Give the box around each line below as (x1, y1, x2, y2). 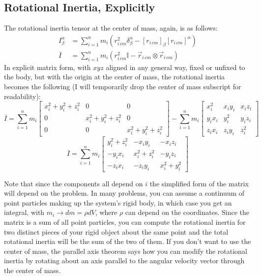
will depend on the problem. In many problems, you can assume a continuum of (4, 188, 245, 198)
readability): (4, 91, 41, 101)
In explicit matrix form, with (4, 62, 91, 72)
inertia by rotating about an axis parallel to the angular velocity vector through (4, 255, 245, 266)
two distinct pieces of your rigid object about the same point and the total (4, 226, 229, 237)
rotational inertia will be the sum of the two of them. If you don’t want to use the (4, 236, 251, 246)
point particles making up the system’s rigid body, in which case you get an (4, 197, 232, 208)
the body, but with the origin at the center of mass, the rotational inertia (4, 71, 225, 82)
